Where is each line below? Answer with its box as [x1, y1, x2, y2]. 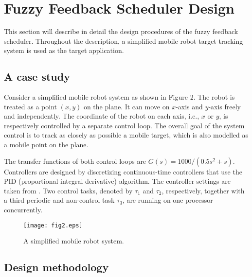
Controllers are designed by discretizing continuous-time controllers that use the [4, 166, 242, 176]
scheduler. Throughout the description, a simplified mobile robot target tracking [4, 35, 243, 46]
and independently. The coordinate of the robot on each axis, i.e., [4, 111, 199, 121]
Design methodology [4, 260, 109, 275]
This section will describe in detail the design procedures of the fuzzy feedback [4, 26, 238, 36]
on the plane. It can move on [83, 101, 170, 111]
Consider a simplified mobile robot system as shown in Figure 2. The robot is [4, 92, 235, 102]
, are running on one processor [122, 195, 213, 205]
